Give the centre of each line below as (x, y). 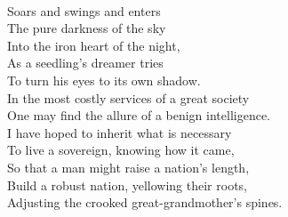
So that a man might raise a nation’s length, (128, 167)
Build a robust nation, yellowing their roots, (128, 185)
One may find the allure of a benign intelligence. (139, 115)
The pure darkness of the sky (87, 28)
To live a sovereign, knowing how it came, (121, 150)
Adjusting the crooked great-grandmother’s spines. (145, 202)
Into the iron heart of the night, (94, 45)
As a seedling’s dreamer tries (85, 63)
